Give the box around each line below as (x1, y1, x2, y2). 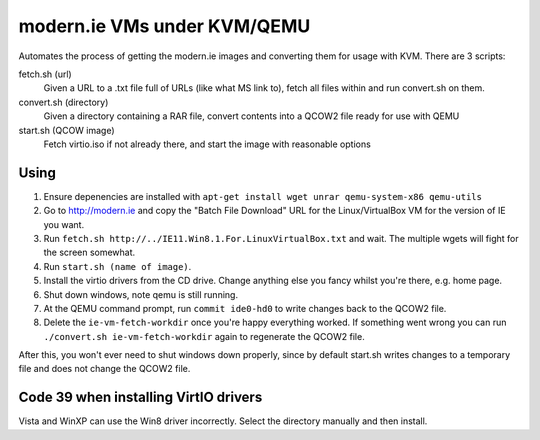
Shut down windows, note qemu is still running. (43, 288, 239, 300)
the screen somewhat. (43, 246, 136, 259)
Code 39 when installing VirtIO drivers (18, 389, 263, 406)
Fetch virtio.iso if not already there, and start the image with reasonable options (43, 138, 372, 150)
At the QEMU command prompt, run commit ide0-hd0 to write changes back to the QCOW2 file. (43, 302, 447, 314)
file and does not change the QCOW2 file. (18, 363, 191, 375)
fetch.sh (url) (18, 68, 72, 80)
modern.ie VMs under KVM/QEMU (18, 15, 311, 37)
